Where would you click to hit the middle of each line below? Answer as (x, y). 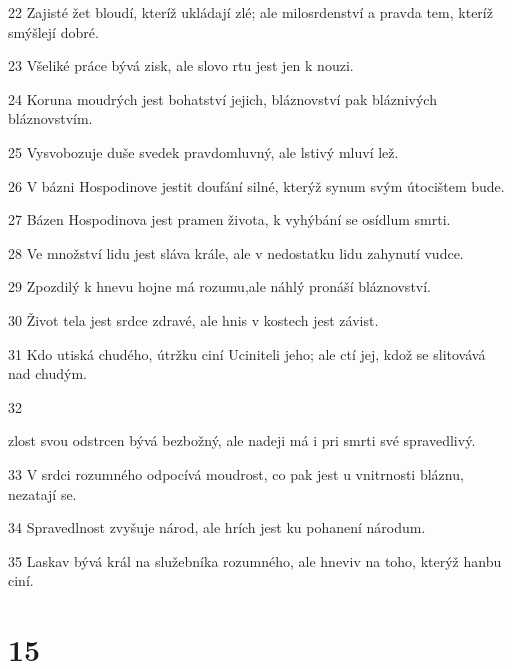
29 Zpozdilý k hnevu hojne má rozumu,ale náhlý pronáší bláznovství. (220, 286)
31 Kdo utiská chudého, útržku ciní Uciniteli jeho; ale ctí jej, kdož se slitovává (247, 353)
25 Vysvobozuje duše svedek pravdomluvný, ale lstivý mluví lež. (203, 151)
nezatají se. (42, 493)
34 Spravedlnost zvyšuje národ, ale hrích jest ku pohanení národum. (217, 527)
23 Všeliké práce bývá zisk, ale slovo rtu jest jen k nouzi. (181, 65)
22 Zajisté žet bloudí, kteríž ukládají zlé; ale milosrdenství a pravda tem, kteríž (250, 12)
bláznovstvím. (50, 118)
